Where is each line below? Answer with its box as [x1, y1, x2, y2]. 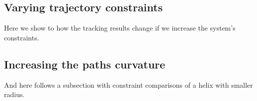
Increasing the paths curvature [4, 56, 166, 71]
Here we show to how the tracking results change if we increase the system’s [4, 23, 236, 33]
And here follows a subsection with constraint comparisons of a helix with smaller [4, 79, 253, 90]
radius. [4, 89, 25, 100]
